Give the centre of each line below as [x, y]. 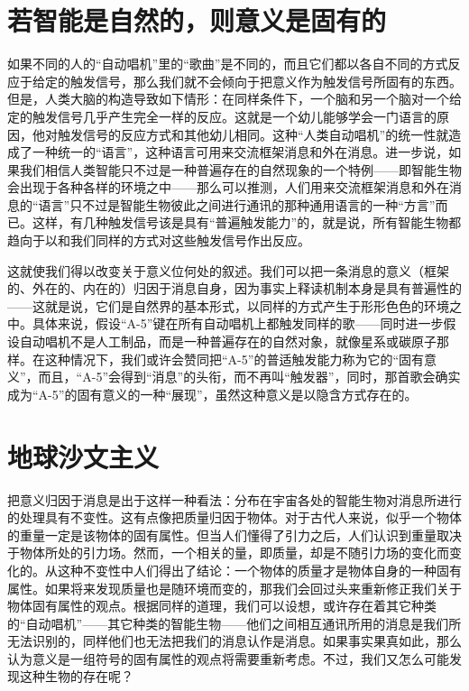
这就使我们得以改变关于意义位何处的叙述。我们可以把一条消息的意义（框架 [228, 270]
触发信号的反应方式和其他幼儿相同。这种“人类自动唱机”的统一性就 [253, 134]
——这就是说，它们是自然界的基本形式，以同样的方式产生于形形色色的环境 [228, 305]
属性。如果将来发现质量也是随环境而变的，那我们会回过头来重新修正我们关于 [234, 588]
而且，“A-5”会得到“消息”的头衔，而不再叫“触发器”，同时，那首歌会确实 [249, 377]
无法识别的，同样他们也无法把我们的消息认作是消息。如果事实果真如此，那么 [234, 641]
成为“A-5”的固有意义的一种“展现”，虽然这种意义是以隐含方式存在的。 [212, 394]
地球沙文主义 [83, 456]
